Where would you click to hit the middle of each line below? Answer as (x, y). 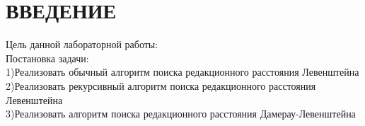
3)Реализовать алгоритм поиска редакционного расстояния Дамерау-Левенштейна (181, 114)
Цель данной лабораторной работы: (82, 44)
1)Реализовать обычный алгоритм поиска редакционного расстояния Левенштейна (182, 72)
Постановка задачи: (47, 58)
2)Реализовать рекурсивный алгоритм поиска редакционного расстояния (161, 85)
